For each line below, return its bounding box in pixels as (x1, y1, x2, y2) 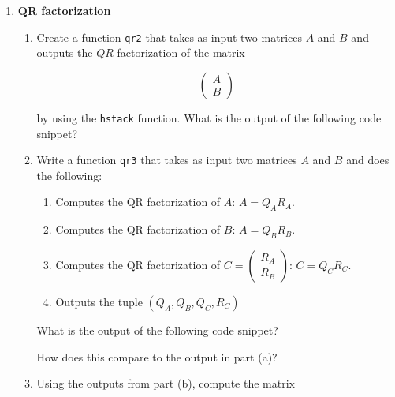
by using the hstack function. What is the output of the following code (36, 109, 382, 125)
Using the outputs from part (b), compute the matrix (36, 375, 295, 391)
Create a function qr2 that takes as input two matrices (36, 28, 302, 45)
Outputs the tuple (55, 293, 143, 309)
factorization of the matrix (117, 44, 245, 61)
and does (346, 152, 389, 168)
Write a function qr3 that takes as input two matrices (36, 152, 297, 168)
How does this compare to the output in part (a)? (36, 348, 278, 365)
